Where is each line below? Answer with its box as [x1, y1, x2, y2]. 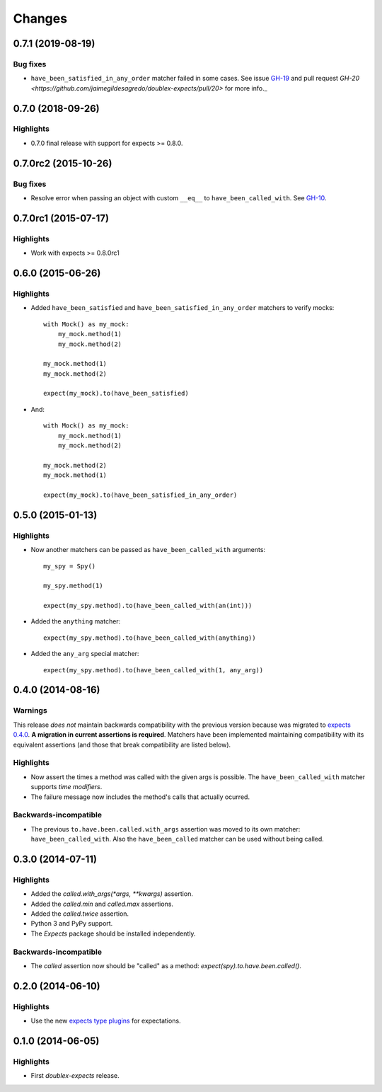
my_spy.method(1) [43, 582, 103, 590]
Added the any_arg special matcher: [30, 650, 139, 658]
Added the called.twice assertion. [30, 909, 129, 918]
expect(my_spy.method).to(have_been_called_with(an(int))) [43, 602, 253, 610]
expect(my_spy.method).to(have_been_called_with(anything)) [43, 633, 256, 642]
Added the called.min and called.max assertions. [30, 900, 173, 908]
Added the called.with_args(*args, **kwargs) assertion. [30, 890, 194, 898]
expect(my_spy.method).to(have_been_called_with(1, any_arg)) [43, 666, 264, 674]
